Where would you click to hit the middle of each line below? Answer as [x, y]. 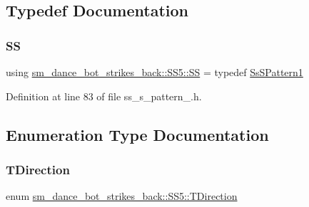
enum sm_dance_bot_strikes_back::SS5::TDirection [122, 196]
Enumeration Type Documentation [137, 134]
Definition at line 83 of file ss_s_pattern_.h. [104, 96]
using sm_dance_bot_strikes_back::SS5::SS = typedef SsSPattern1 [154, 72]
